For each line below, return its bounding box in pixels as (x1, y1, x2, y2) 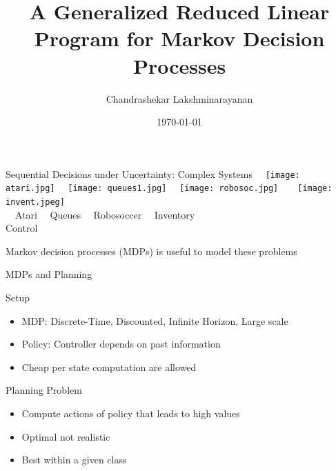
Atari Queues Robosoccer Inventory (14, 207, 195, 221)
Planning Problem (6, 383, 82, 397)
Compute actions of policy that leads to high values (21, 406, 240, 420)
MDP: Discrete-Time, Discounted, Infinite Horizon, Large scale (21, 313, 288, 328)
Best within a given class (21, 452, 127, 467)
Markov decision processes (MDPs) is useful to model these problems (6, 243, 297, 258)
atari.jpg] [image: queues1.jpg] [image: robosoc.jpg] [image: (6, 183, 333, 194)
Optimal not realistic (21, 429, 110, 443)
